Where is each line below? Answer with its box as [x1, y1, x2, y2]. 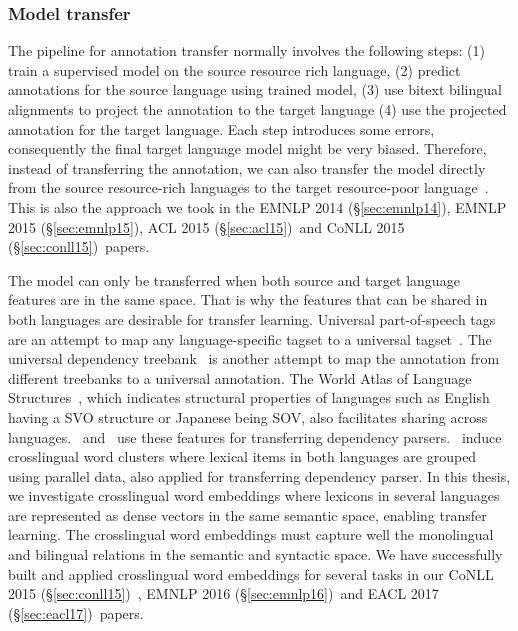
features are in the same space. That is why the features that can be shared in [8, 289, 488, 310]
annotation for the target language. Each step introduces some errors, [8, 118, 435, 139]
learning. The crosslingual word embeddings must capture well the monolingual [8, 524, 494, 545]
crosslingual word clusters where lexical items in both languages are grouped [8, 446, 477, 467]
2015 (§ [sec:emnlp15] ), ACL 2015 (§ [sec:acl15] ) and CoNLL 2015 [8, 216, 405, 237]
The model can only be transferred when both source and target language [8, 269, 460, 290]
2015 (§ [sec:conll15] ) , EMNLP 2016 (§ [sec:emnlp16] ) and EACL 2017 [8, 583, 439, 604]
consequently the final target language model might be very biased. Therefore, [8, 138, 487, 159]
